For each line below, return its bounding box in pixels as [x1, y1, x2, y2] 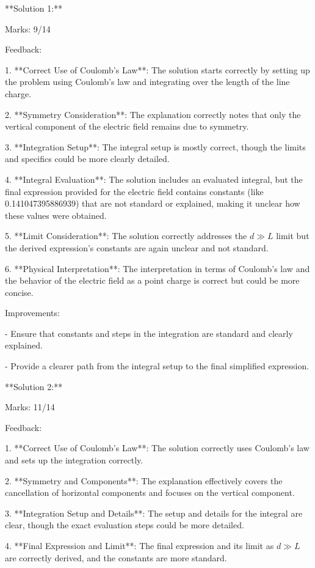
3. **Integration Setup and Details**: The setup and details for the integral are [5, 506, 303, 519]
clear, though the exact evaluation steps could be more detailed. [5, 518, 244, 531]
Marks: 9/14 [5, 22, 51, 35]
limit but [276, 229, 310, 242]
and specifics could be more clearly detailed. [5, 152, 170, 165]
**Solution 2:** [5, 380, 63, 393]
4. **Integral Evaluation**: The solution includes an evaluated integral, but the [5, 172, 303, 185]
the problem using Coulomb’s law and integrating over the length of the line [5, 75, 290, 88]
